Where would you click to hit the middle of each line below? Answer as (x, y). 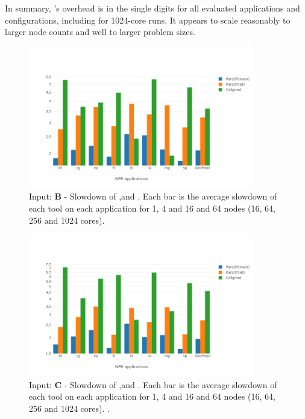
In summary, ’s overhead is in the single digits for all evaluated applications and (152, 8)
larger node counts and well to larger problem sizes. (100, 32)
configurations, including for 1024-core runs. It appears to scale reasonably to (148, 20)
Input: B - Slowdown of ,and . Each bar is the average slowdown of (153, 196)
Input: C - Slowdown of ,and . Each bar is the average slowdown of (153, 384)
